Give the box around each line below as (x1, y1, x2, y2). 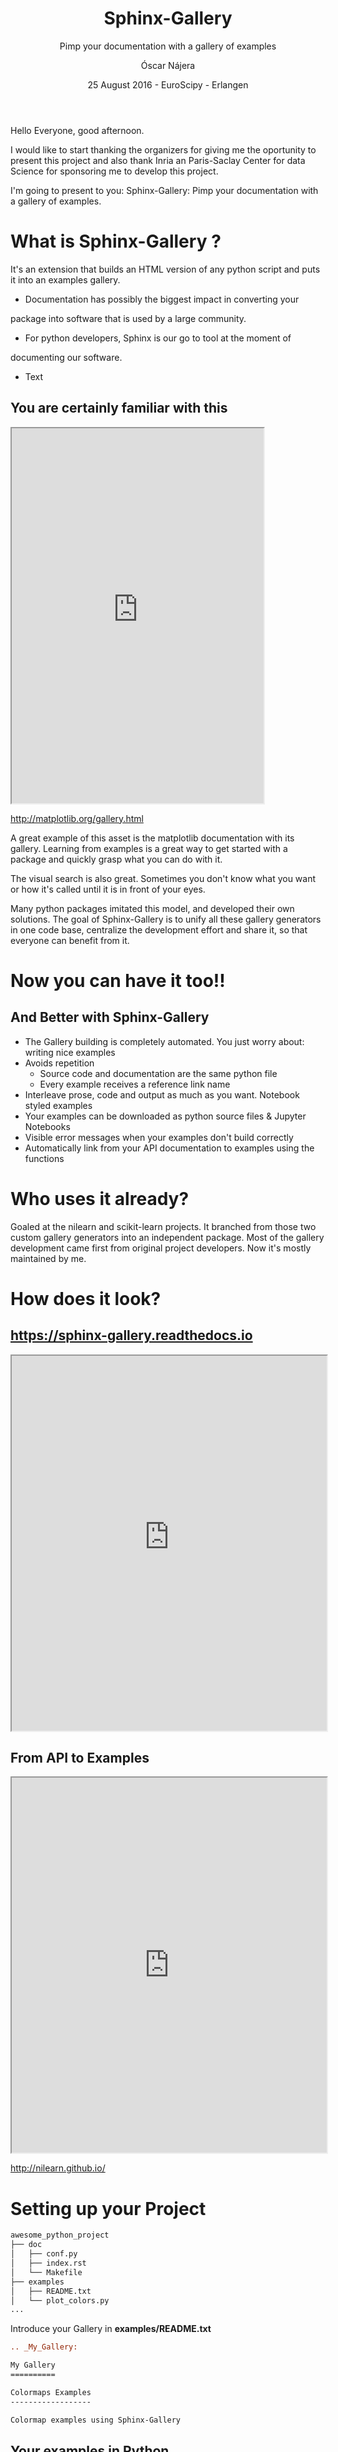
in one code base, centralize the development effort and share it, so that (10, 923, 308, 936)
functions (24, 1152, 65, 1164)
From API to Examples (10, 1750, 150, 1767)
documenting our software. (10, 351, 123, 363)
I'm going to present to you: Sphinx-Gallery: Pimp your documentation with (10, 184, 319, 196)
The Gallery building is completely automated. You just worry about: (24, 1035, 305, 1047)
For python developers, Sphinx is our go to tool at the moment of (24, 332, 292, 344)
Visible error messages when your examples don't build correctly (24, 1131, 294, 1143)
